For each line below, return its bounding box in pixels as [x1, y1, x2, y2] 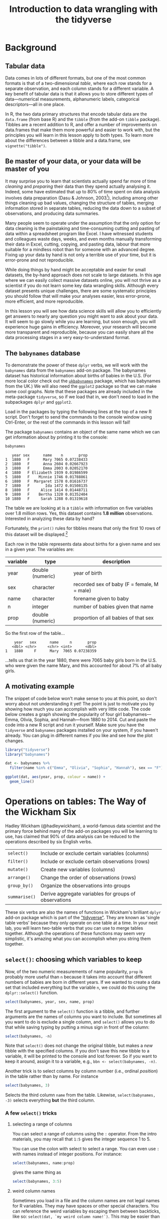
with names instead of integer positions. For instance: [12, 1151, 123, 1157]
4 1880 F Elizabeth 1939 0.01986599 [5, 470, 88, 475]
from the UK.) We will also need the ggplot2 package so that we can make [5, 383, 157, 389]
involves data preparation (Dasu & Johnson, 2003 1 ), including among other [5, 194, 159, 201]
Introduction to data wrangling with [9, 3, 158, 15]
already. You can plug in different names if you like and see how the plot [5, 732, 153, 738]
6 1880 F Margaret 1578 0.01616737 [5, 479, 88, 484]
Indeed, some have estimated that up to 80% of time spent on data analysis [5, 188, 160, 194]
